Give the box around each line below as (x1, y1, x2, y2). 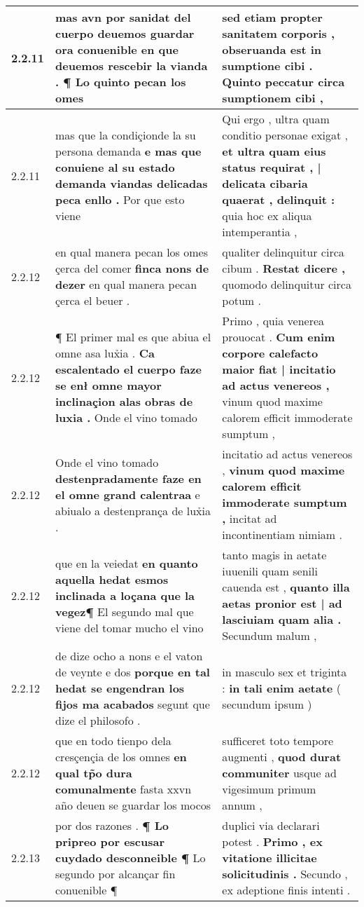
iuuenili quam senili (222, 563, 318, 579)
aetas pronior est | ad (222, 595, 342, 611)
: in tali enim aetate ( (222, 680, 341, 696)
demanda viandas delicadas (55, 175, 208, 191)
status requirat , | (222, 159, 321, 175)
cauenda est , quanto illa (222, 579, 350, 595)
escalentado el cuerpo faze (55, 361, 202, 377)
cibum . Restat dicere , (222, 260, 346, 276)
